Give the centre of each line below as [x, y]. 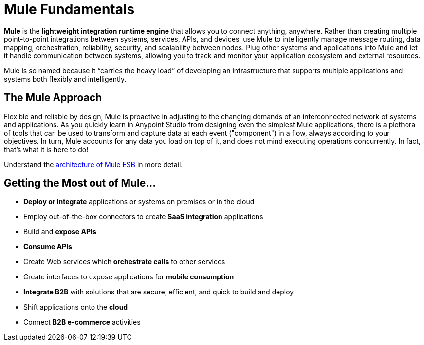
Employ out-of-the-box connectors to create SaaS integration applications [143, 217]
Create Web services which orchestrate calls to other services [124, 262]
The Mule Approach [53, 98]
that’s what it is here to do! [46, 149]
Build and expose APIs [60, 232]
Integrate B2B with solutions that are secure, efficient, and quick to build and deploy [159, 292]
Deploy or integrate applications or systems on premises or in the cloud [139, 202]
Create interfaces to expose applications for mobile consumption [129, 277]
